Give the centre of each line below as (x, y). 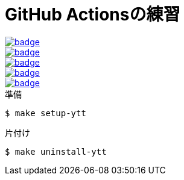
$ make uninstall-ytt (56, 151)
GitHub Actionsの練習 (93, 14)
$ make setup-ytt (46, 113)
